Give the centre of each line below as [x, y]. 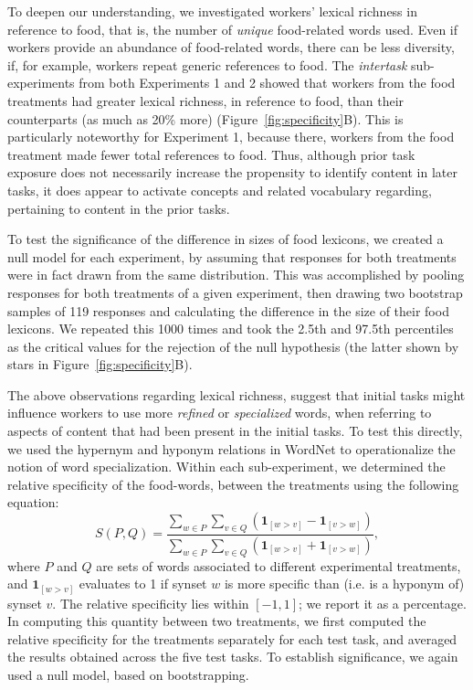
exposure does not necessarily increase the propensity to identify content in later [232, 172]
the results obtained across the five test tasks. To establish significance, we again [233, 657]
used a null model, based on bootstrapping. [128, 674]
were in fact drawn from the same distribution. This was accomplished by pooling [236, 275]
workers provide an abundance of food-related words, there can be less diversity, [231, 47]
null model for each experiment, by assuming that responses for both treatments [232, 256]
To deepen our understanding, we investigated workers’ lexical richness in [212, 11]
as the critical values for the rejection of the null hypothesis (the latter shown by [233, 346]
